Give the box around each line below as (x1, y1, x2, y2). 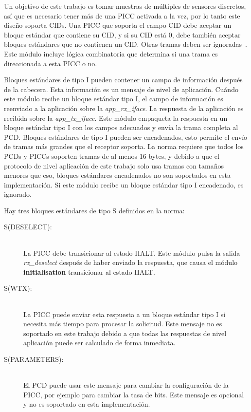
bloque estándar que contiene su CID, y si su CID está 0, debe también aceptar (4, 29, 241, 39)
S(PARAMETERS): (4, 354, 64, 364)
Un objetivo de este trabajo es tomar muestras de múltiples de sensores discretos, (4, 1, 246, 11)
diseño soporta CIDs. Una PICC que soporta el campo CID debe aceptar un (4, 20, 232, 30)
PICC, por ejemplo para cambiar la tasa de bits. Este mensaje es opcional (23, 389, 244, 399)
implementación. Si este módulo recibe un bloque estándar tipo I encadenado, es (4, 179, 244, 189)
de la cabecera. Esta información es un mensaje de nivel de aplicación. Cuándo (4, 84, 238, 94)
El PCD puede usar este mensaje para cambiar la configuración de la (23, 380, 229, 390)
